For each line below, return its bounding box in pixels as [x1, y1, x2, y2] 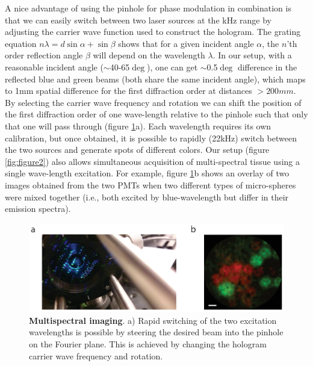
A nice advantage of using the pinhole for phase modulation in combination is [5, 2, 291, 14]
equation [5, 37, 37, 49]
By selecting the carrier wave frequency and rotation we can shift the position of [5, 96, 302, 108]
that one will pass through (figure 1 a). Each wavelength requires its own [5, 119, 271, 132]
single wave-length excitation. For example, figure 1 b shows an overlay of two [5, 167, 290, 179]
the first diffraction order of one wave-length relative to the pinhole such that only [5, 108, 308, 120]
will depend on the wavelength [93, 49, 205, 61]
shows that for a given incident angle [118, 37, 254, 49]
